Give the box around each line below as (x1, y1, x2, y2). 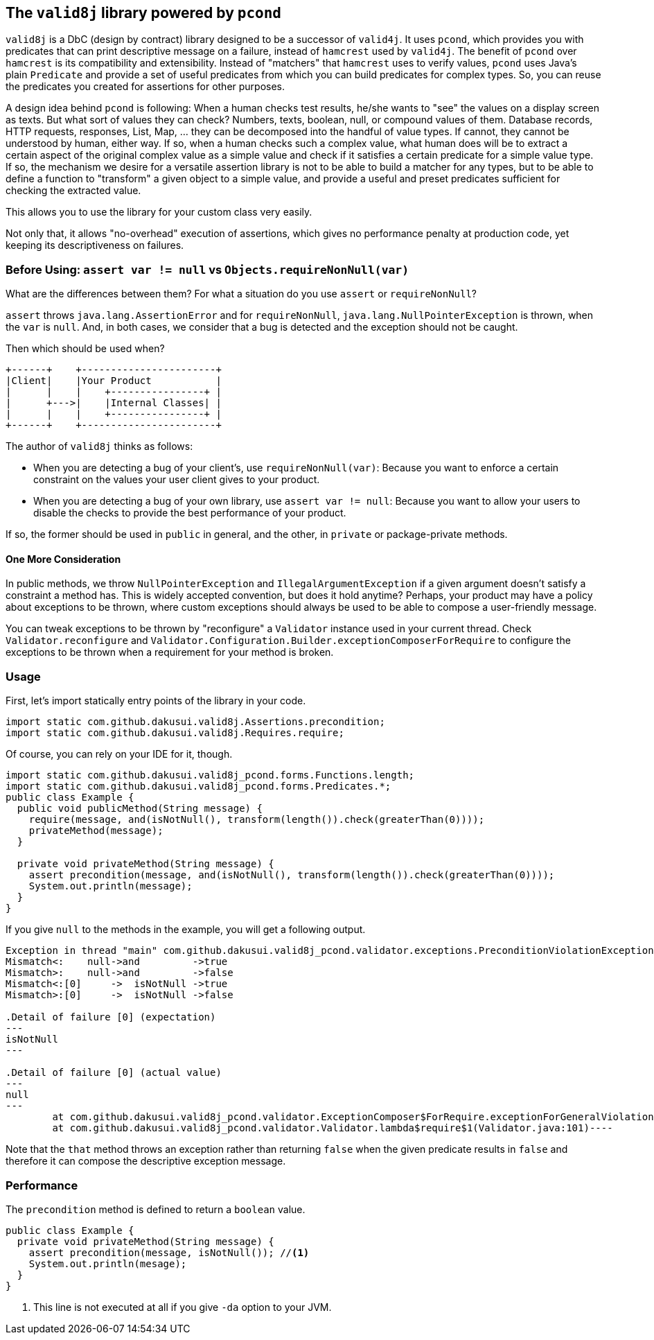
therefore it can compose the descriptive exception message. (6, 1155, 286, 1167)
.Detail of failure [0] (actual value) (6, 1067, 222, 1079)
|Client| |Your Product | (6, 375, 222, 387)
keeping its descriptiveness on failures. (6, 239, 184, 252)
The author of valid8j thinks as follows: (6, 440, 193, 453)
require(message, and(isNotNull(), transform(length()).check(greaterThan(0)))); (28, 814, 485, 826)
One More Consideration (6, 552, 121, 565)
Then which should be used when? (6, 342, 165, 355)
